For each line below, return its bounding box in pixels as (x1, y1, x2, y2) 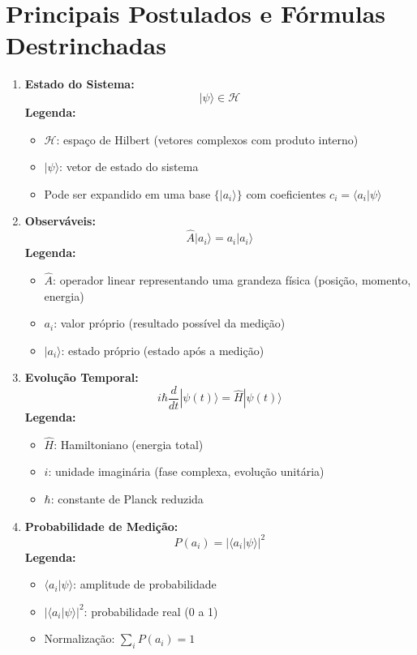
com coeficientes (246, 185, 326, 202)
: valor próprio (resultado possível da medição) (54, 315, 286, 332)
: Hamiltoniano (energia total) (54, 435, 204, 452)
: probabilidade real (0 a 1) (84, 602, 218, 619)
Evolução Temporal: (24, 369, 139, 386)
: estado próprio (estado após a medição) (61, 341, 264, 358)
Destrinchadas (6, 28, 166, 62)
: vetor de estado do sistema (59, 158, 199, 175)
